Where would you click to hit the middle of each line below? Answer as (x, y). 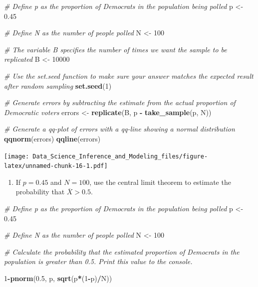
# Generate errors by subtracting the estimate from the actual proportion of (120, 102)
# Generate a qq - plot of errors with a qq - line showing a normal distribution (120, 129)
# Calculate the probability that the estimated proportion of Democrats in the (122, 251)
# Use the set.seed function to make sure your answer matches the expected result (129, 75)
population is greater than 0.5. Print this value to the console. (98, 261)
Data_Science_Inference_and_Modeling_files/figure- (120, 156)
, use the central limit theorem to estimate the (160, 182)
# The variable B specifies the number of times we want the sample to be (116, 49)
